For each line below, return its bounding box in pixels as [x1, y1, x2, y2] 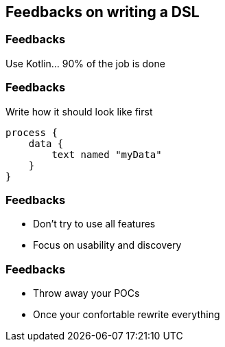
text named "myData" [51, 148, 162, 160]
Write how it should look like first [5, 105, 153, 117]
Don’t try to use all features [33, 218, 156, 230]
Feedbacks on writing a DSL [5, 3, 200, 21]
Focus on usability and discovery [33, 239, 182, 251]
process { [5, 126, 58, 138]
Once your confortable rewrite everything [33, 309, 220, 321]
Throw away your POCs [33, 287, 140, 300]
